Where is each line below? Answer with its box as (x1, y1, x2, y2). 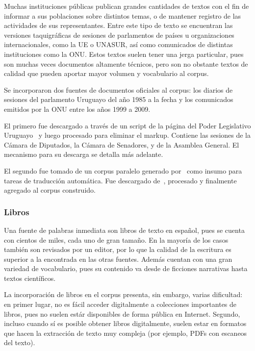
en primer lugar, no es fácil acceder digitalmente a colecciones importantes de (4, 299, 237, 309)
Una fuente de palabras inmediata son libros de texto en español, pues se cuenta (4, 225, 245, 235)
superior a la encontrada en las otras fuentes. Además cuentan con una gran (4, 253, 232, 264)
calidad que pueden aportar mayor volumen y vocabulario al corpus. (4, 68, 209, 78)
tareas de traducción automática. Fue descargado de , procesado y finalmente (4, 175, 237, 185)
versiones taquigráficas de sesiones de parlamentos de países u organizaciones (4, 29, 234, 40)
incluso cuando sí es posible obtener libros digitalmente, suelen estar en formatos (4, 318, 247, 328)
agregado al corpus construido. (4, 185, 96, 195)
